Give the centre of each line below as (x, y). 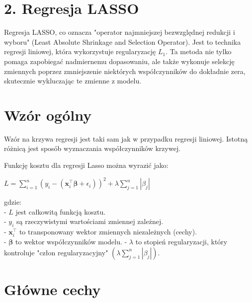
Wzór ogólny (48, 114)
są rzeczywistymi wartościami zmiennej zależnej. (90, 221)
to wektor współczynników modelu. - (71, 242)
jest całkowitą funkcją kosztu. (61, 211)
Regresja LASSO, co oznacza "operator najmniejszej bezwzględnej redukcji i (120, 32)
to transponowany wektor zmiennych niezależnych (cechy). (108, 232)
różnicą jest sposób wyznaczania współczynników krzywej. (92, 148)
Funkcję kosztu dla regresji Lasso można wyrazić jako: (86, 165)
